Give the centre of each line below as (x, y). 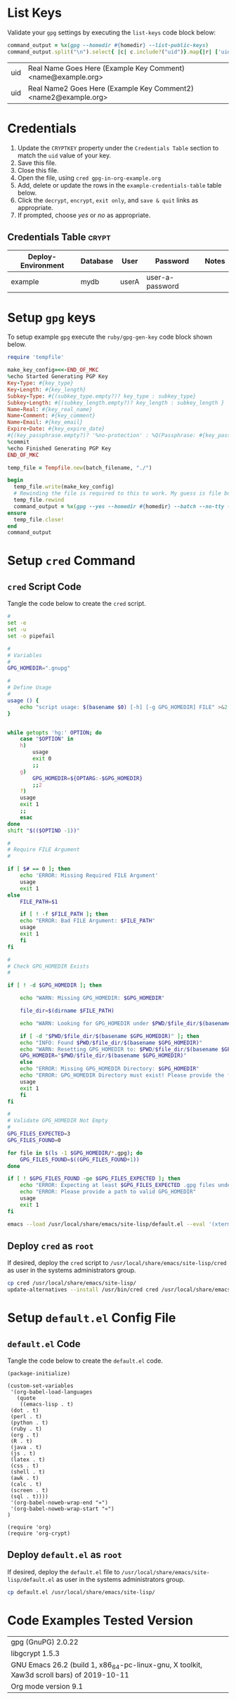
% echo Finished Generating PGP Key (59, 448)
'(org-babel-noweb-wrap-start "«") (62, 1509)
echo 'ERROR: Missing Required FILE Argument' (89, 876)
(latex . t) (28, 1460)
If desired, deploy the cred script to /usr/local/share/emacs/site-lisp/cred (117, 1263)
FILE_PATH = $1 (39, 902)
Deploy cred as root (51, 1246)
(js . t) (23, 1454)
